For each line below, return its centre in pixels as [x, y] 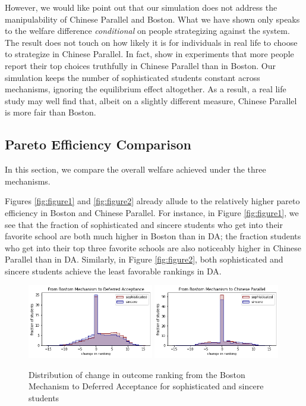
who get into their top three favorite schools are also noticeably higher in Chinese [153, 247]
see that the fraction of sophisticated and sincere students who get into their [144, 224]
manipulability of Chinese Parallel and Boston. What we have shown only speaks [152, 19]
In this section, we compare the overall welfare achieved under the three [135, 169]
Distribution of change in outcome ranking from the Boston [137, 374]
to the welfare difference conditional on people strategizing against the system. [147, 31]
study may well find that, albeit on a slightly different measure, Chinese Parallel [151, 100]
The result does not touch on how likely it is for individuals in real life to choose [151, 42]
